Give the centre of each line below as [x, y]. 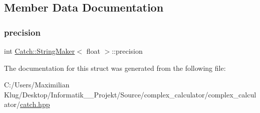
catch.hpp [35, 104]
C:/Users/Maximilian [37, 85]
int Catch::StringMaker [40, 51]
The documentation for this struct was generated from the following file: [115, 68]
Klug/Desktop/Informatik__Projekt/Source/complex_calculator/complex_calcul [130, 94]
